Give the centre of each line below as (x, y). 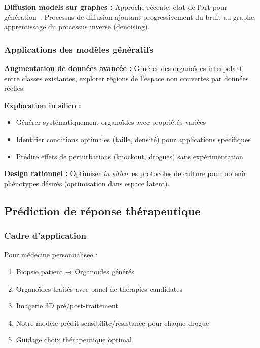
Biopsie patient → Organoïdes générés (75, 271)
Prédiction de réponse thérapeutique (102, 210)
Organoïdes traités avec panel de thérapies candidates (99, 288)
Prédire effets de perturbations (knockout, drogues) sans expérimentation (129, 156)
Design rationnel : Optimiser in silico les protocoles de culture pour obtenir (125, 173)
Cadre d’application (45, 236)
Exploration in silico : (43, 105)
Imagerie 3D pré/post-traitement (67, 306)
